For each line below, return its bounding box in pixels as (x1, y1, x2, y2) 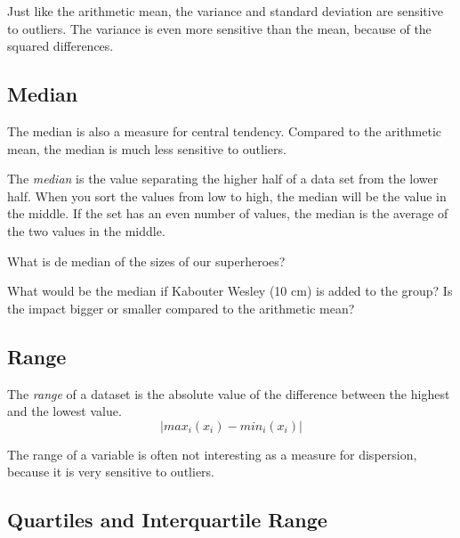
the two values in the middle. (7, 221, 165, 240)
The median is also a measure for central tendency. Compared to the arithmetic (7, 121, 442, 140)
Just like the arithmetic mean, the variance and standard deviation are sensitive (7, 2, 443, 20)
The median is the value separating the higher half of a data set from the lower (7, 169, 439, 188)
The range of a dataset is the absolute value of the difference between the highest (7, 384, 450, 403)
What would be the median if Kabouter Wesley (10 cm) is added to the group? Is (7, 281, 453, 300)
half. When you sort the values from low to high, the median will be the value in (7, 186, 447, 205)
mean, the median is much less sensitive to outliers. (7, 139, 286, 158)
